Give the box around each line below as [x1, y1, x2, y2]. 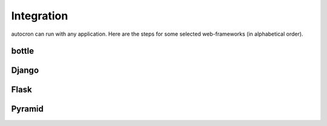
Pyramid [11, 104, 44, 114]
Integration [11, 9, 68, 22]
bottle [11, 46, 35, 56]
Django [11, 65, 39, 76]
